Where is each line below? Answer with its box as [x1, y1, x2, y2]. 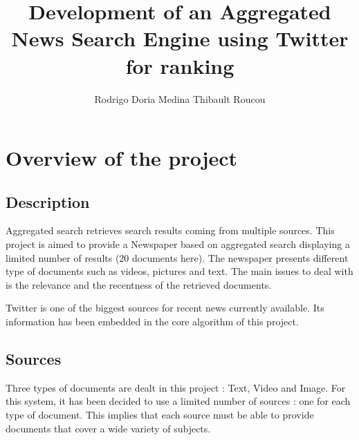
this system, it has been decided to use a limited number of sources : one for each [6, 394, 351, 408]
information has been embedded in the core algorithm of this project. [6, 314, 299, 329]
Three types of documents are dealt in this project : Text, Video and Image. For [6, 380, 346, 394]
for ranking [125, 51, 234, 79]
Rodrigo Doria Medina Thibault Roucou [94, 91, 266, 106]
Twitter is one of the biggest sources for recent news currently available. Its [6, 300, 324, 315]
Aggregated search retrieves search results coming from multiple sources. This [6, 223, 335, 238]
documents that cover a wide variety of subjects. [6, 421, 211, 435]
